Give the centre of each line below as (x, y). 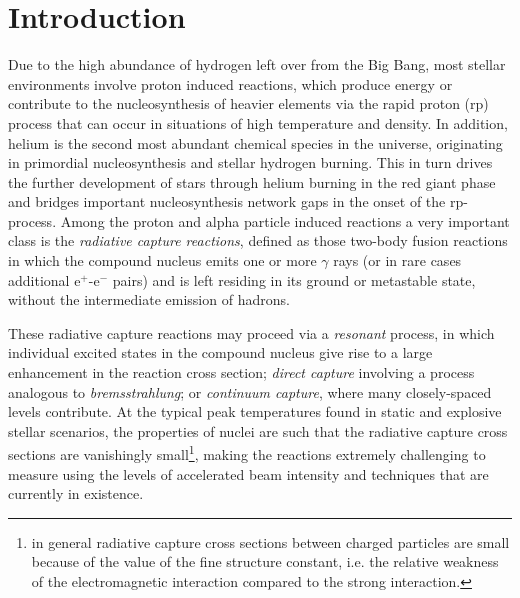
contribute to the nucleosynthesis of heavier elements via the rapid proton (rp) (248, 103)
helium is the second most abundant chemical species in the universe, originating (255, 142)
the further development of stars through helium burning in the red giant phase (252, 181)
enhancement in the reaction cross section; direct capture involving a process (241, 372)
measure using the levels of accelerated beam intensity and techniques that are (248, 473)
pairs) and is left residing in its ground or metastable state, (294, 279)
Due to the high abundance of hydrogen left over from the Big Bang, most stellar (257, 64)
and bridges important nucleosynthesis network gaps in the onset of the (227, 201)
